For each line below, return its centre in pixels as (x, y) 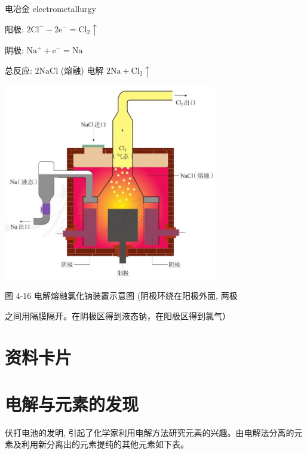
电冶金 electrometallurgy (50, 8)
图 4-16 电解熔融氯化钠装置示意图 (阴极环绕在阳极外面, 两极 (121, 296)
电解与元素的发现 (72, 403)
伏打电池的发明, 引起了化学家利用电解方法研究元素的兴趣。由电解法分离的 (150, 432)
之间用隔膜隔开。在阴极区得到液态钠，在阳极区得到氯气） (118, 315)
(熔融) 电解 (82, 70)
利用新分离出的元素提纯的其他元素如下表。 (105, 444)
